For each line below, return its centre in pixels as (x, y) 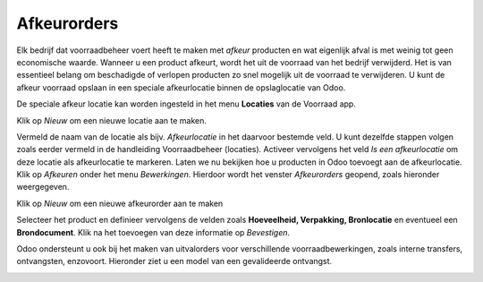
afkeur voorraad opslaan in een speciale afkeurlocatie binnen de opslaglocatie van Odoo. (181, 87)
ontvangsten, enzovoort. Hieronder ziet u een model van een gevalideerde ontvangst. (174, 261)
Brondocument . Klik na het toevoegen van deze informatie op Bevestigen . (153, 232)
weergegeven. (43, 187)
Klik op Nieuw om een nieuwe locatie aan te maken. (112, 120)
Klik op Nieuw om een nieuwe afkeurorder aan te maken (120, 203)
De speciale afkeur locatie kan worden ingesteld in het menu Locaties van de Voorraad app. (186, 104)
